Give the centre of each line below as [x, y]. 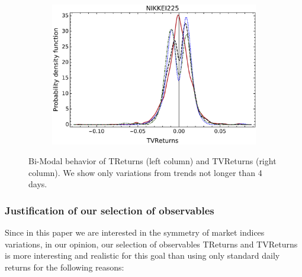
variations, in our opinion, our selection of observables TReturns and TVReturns [151, 244]
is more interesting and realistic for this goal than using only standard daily [142, 255]
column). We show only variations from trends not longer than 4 [145, 172]
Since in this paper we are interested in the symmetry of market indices [135, 232]
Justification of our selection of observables [110, 210]
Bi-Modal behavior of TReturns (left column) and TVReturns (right [152, 161]
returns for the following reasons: [65, 267]
